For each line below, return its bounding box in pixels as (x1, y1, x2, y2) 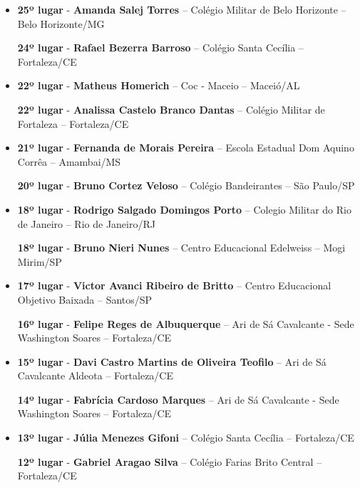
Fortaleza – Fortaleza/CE (17, 116, 129, 131)
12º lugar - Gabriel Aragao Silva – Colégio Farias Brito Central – (17, 454, 322, 469)
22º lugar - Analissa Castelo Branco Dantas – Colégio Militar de (17, 101, 325, 116)
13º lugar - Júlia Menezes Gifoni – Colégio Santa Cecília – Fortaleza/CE (17, 430, 354, 445)
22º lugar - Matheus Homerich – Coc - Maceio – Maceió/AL (17, 78, 300, 93)
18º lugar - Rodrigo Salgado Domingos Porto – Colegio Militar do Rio (17, 201, 351, 216)
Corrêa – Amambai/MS (17, 154, 121, 169)
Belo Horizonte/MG (17, 16, 105, 31)
